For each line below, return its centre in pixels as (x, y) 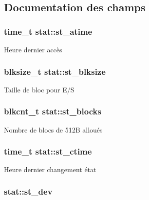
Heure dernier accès (33, 49)
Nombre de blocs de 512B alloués (53, 129)
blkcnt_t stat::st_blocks (53, 111)
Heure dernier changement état (50, 169)
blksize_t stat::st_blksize (55, 71)
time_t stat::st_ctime (48, 151)
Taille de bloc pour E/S (39, 89)
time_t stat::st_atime (48, 31)
